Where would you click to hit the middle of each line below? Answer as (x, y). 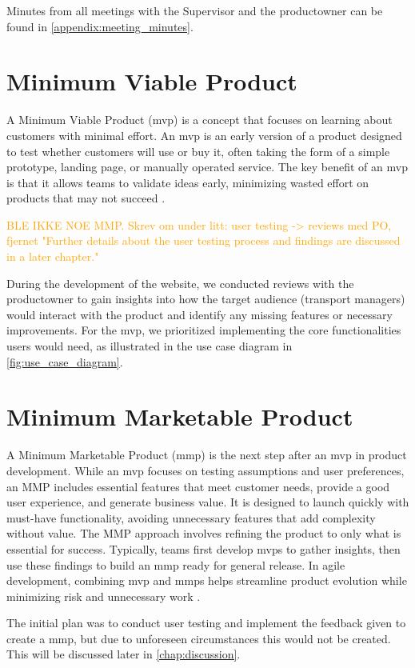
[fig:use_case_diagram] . (65, 361)
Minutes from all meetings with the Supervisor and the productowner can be (195, 10)
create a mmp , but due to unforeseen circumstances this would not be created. (199, 638)
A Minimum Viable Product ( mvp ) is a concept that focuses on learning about (200, 120)
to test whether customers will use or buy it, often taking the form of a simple (198, 151)
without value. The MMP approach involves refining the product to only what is (204, 533)
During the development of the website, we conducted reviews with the (180, 283)
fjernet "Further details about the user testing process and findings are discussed (204, 240)
